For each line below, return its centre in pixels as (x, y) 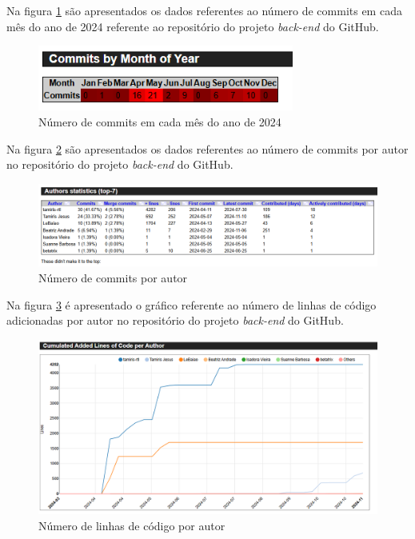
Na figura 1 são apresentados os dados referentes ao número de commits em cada (204, 10)
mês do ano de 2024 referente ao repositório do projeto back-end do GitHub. (193, 26)
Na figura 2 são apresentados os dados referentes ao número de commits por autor (207, 148)
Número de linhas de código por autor (132, 525)
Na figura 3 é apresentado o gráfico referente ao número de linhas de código (192, 304)
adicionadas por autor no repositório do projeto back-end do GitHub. (175, 320)
